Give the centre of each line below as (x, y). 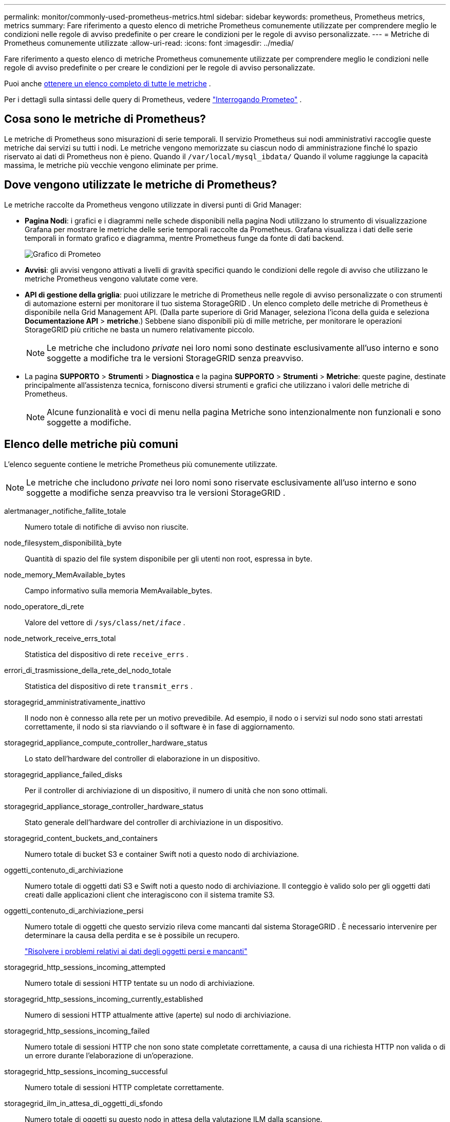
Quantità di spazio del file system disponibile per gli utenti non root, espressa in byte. (168, 558)
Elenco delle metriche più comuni (91, 444)
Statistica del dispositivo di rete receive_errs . (107, 654)
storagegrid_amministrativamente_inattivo (75, 702)
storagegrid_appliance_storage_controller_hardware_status (104, 806)
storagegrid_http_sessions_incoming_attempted (85, 967)
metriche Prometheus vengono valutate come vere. (111, 278)
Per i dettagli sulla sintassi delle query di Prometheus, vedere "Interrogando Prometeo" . (153, 99)
